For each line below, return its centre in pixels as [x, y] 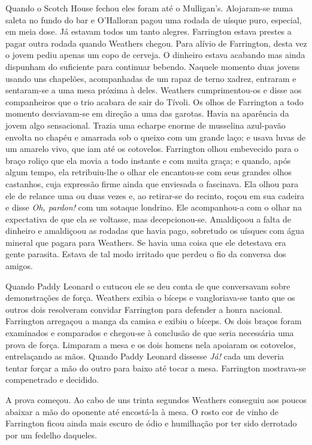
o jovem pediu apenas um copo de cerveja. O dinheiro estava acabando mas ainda [155, 55]
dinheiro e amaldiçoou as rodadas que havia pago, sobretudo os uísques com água [155, 231]
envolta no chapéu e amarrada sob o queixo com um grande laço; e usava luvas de [156, 137]
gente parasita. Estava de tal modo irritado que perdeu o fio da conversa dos [146, 254]
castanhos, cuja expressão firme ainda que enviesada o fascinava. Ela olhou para [152, 183]
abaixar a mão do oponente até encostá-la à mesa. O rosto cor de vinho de [142, 411]
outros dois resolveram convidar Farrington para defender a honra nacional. [144, 309]
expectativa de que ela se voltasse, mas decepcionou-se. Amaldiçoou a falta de [149, 219]
